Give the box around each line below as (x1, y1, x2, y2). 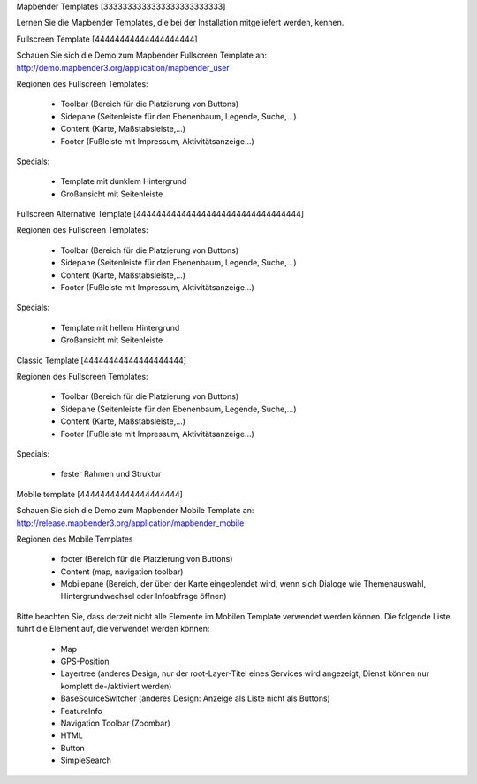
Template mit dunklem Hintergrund (60, 176, 187, 187)
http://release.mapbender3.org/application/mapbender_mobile (16, 518, 245, 528)
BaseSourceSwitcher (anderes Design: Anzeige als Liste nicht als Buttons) (60, 693, 330, 703)
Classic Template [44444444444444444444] (16, 355, 187, 365)
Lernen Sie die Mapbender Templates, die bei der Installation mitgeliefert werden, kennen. (16, 18, 344, 28)
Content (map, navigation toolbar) (60, 566, 184, 577)
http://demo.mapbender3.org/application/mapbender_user (16, 62, 230, 73)
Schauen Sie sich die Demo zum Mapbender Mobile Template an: (16, 505, 254, 516)
